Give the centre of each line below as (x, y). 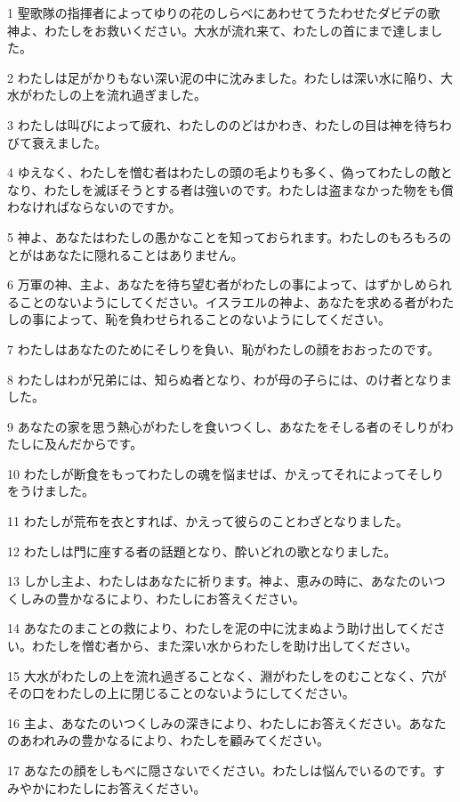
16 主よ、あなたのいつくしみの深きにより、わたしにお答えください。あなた (227, 722)
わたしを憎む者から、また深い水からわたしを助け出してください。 (225, 646)
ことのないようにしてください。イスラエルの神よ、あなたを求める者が (224, 301)
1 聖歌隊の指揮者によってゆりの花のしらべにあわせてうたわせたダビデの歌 (224, 12)
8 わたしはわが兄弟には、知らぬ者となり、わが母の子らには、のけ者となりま (230, 379)
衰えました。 (69, 142)
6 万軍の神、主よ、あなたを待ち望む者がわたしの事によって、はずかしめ (217, 284)
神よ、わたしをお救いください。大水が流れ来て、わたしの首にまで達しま (219, 30)
